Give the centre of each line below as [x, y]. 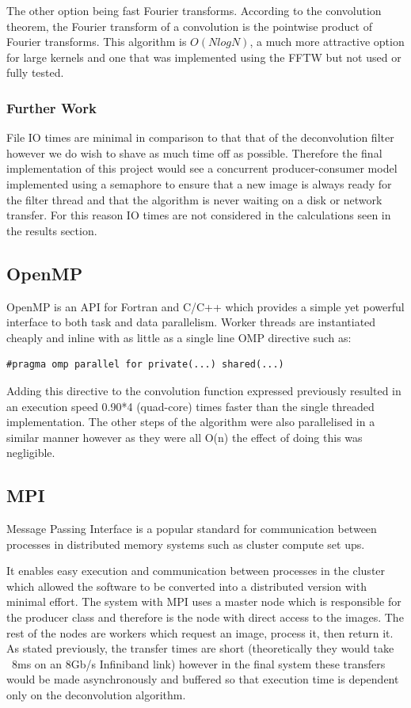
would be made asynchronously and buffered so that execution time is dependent [203, 679]
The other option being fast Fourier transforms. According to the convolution [194, 10]
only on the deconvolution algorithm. [96, 695]
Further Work [51, 107]
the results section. [52, 230]
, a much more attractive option [327, 42]
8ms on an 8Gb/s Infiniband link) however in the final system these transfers [198, 663]
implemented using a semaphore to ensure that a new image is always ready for [199, 183]
